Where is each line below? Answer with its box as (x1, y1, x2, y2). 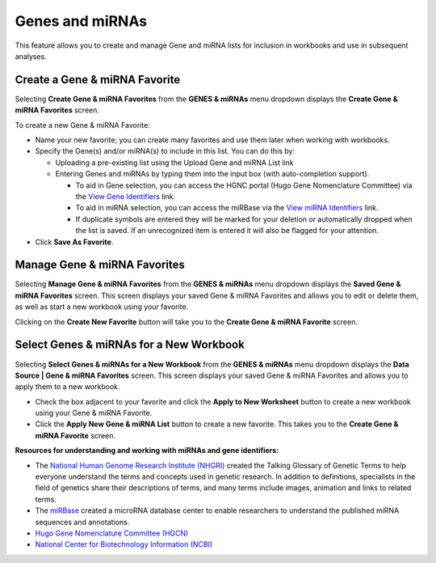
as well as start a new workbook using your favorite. (15, 302, 189, 311)
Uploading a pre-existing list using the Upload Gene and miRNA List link (55, 158, 294, 167)
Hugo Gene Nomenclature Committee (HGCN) (35, 528, 189, 538)
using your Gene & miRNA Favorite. (35, 408, 153, 418)
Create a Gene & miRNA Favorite (15, 73, 181, 87)
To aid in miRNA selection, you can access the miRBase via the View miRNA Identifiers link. (75, 203, 379, 213)
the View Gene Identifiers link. (75, 191, 176, 201)
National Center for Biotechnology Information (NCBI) (35, 540, 213, 549)
